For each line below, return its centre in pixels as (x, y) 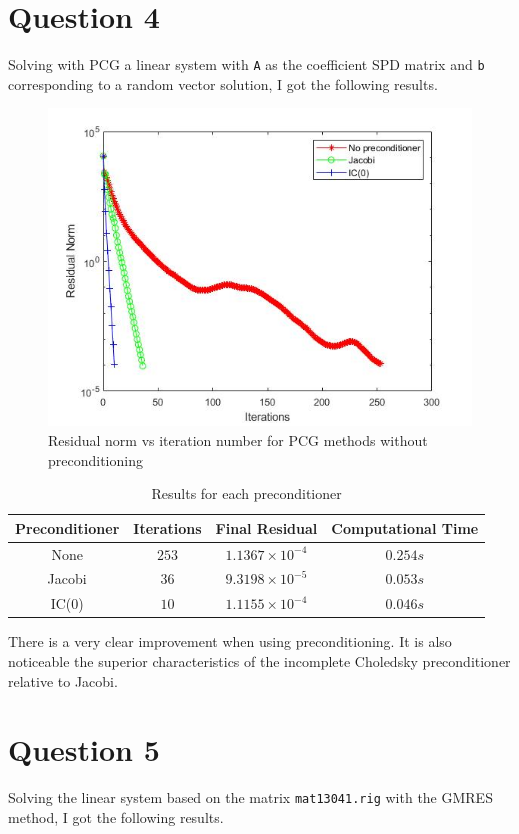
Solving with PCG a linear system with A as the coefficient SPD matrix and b (246, 64)
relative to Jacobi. (63, 680)
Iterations (167, 527)
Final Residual (266, 527)
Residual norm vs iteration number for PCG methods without (238, 439)
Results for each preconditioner (246, 493)
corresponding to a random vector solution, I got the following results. (223, 83)
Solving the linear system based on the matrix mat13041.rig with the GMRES (250, 797)
